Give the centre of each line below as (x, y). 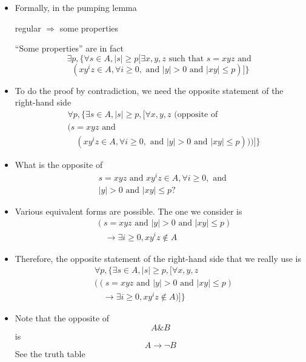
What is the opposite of (59, 165)
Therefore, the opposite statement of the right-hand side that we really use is (158, 258)
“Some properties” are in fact (69, 48)
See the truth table (50, 354)
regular (28, 28)
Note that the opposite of (62, 318)
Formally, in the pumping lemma (76, 7)
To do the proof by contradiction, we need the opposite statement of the (149, 90)
